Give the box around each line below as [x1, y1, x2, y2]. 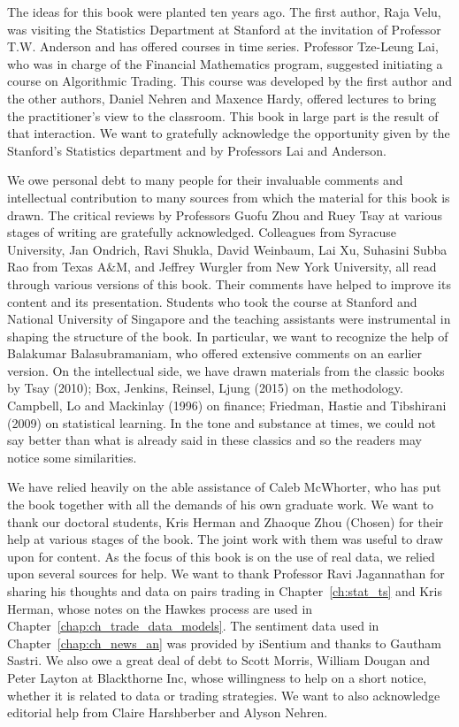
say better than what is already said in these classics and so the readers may [7, 431, 423, 449]
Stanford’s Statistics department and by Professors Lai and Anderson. [7, 141, 386, 159]
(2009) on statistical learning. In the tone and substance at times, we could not [7, 413, 436, 432]
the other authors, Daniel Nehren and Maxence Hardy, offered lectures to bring [7, 88, 437, 107]
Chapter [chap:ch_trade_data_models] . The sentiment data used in [7, 616, 379, 635]
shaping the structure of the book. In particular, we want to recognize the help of [7, 326, 448, 345]
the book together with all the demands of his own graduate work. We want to [7, 495, 434, 514]
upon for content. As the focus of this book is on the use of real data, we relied [7, 547, 435, 565]
